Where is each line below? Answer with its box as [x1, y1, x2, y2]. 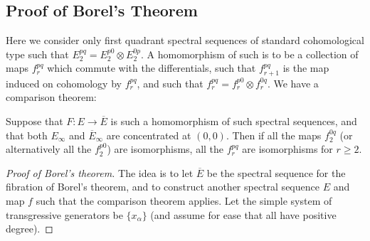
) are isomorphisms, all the [107, 141, 224, 156]
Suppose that [6, 114, 63, 128]
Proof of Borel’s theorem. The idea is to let [6, 165, 194, 180]
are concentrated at [106, 127, 191, 142]
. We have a [267, 75, 319, 90]
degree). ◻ [6, 221, 53, 236]
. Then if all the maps [226, 127, 322, 142]
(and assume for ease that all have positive [150, 207, 337, 222]
